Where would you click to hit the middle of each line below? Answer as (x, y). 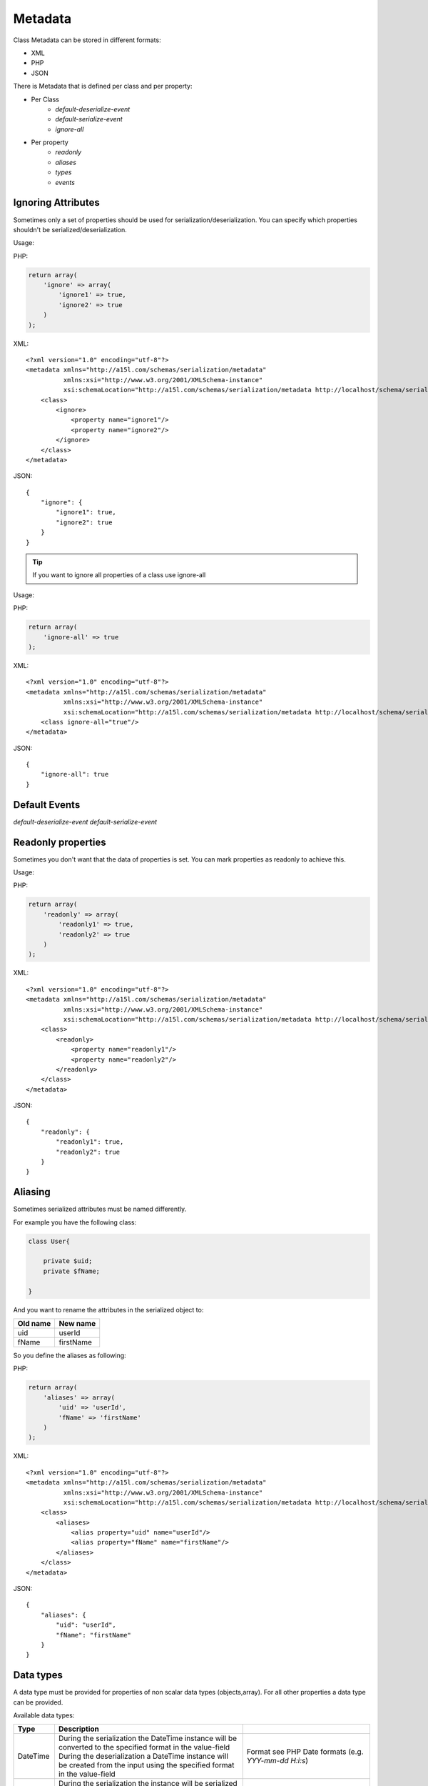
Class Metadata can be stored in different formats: (87, 40)
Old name (34, 1324)
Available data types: (44, 1715)
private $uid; (68, 1261)
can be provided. (38, 1702)
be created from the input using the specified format (146, 1765)
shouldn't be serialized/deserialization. (70, 229)
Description (78, 1729)
